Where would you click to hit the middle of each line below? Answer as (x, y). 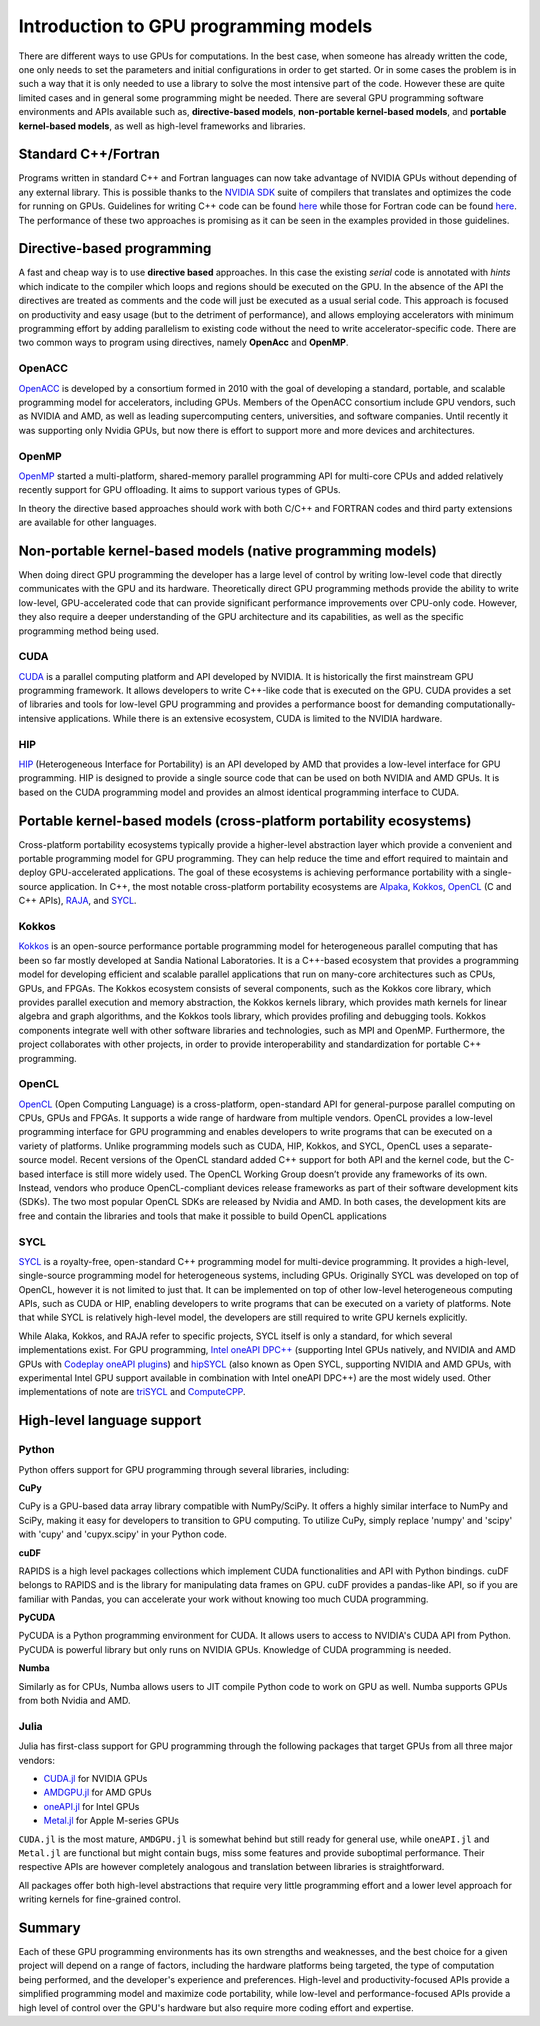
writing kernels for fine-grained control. (100, 1899)
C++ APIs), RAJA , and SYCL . (77, 901)
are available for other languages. (87, 522)
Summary (49, 1927)
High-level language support (110, 1420)
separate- (472, 1146)
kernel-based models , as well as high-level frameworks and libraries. (162, 126)
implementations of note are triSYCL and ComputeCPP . (132, 1392)
